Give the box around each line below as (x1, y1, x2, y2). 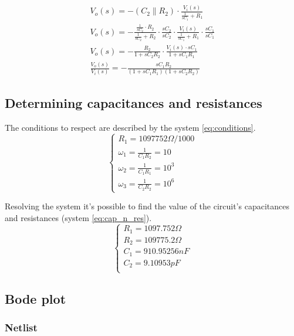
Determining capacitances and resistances (5, 93, 262, 111)
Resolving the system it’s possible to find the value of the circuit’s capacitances (5, 200, 289, 212)
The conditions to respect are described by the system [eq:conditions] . (5, 121, 256, 133)
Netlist (5, 320, 38, 335)
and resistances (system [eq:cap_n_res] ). (5, 211, 152, 223)
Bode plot (5, 290, 66, 308)
